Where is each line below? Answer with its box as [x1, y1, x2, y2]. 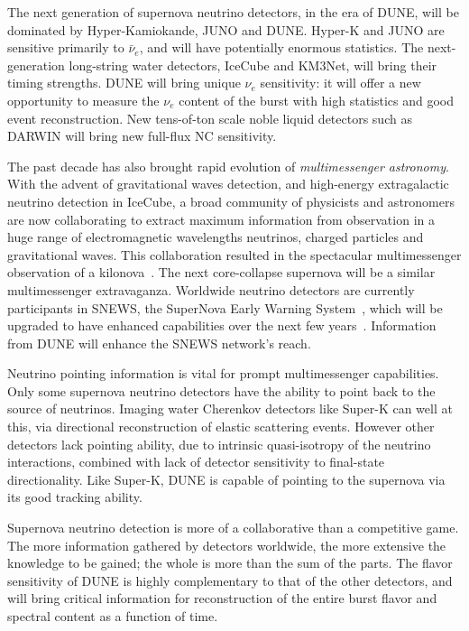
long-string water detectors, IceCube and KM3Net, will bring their [69, 55, 437, 74]
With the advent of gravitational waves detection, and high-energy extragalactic [7, 174, 449, 193]
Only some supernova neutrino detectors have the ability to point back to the [7, 381, 436, 400]
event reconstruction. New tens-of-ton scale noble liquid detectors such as [7, 108, 412, 127]
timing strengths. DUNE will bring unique [7, 73, 241, 92]
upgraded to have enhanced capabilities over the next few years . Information [7, 316, 437, 335]
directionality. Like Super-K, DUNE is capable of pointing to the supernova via [7, 469, 446, 488]
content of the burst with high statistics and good [179, 90, 455, 109]
